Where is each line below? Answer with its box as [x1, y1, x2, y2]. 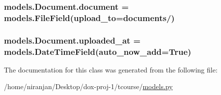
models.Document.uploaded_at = [4, 34, 141, 46]
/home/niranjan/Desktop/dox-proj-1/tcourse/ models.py [4, 81, 173, 91]
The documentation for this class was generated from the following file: [4, 64, 218, 74]
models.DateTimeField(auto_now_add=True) [4, 45, 192, 57]
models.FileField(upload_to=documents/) [4, 11, 175, 24]
